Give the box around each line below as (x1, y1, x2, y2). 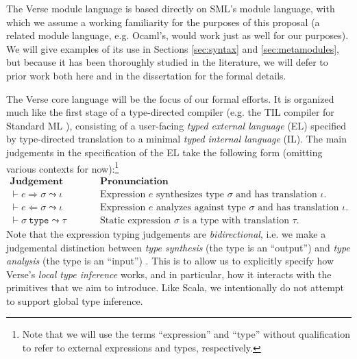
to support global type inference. (6, 293, 143, 308)
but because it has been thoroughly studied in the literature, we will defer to (6, 55, 328, 69)
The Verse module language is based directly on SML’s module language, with (6, 1, 335, 15)
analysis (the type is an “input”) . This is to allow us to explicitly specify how (6, 253, 334, 268)
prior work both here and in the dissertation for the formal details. (6, 68, 286, 82)
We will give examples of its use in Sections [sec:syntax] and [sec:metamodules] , (6, 41, 339, 55)
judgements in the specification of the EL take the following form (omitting (6, 145, 323, 159)
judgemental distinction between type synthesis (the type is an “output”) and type (6, 240, 350, 254)
